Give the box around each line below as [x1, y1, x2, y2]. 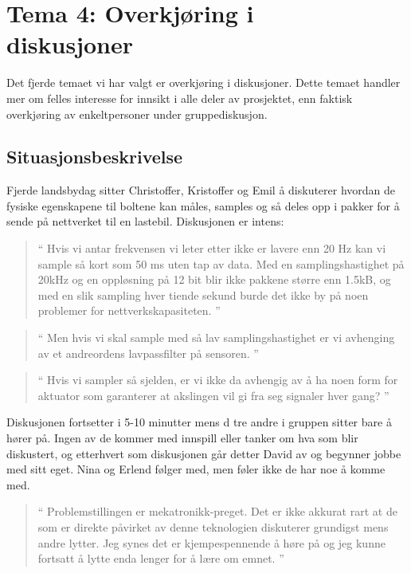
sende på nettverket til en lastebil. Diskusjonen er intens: [6, 213, 284, 230]
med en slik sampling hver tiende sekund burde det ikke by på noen [37, 286, 369, 303]
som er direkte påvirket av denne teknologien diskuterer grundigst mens [37, 518, 389, 535]
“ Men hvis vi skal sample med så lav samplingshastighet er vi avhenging [37, 329, 395, 346]
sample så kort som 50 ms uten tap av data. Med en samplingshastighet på [37, 255, 405, 272]
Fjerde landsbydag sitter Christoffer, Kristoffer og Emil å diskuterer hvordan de [6, 182, 396, 198]
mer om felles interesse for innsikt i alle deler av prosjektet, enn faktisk [6, 89, 353, 106]
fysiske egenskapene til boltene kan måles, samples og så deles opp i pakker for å [6, 197, 400, 214]
